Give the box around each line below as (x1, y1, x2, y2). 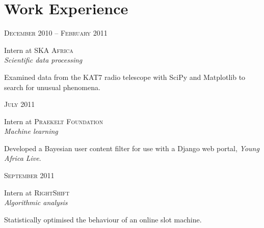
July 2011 (4, 99, 35, 109)
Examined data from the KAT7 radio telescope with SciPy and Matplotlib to (4, 71, 246, 82)
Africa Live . (4, 153, 41, 163)
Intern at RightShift (4, 187, 70, 197)
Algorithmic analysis (4, 197, 68, 208)
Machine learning (4, 126, 58, 136)
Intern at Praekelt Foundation (4, 116, 103, 126)
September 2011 (4, 170, 55, 181)
